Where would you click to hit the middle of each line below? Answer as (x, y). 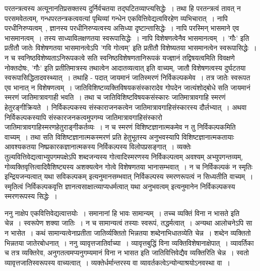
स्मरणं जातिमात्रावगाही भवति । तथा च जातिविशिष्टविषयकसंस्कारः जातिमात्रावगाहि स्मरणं (115, 97)
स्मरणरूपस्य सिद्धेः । (31, 196)
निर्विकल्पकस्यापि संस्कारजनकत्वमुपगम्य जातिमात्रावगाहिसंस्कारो (83, 117)
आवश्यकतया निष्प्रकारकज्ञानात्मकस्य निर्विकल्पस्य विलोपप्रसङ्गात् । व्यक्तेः (98, 147)
